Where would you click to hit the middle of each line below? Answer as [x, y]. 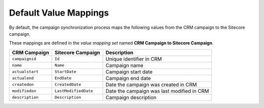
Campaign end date [128, 78]
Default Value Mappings [59, 13]
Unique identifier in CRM [134, 59]
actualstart [25, 72]
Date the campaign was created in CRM [151, 85]
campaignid [24, 59]
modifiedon [24, 91]
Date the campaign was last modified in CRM [157, 91]
